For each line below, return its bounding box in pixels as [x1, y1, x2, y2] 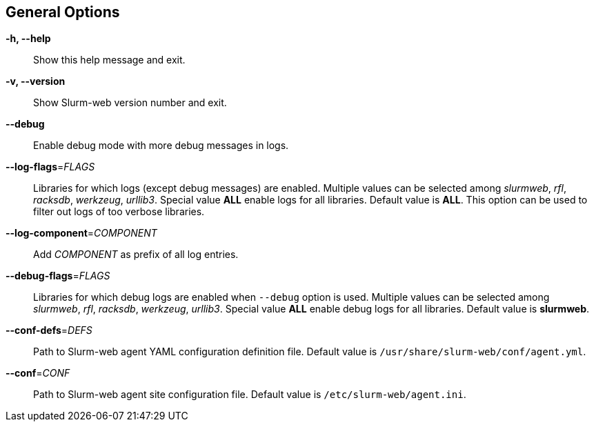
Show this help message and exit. [33, 54, 186, 66]
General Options [6, 3, 120, 21]
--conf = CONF [6, 367, 70, 379]
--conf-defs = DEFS [6, 324, 92, 337]
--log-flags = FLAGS [6, 161, 95, 173]
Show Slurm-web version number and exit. [33, 97, 227, 109]
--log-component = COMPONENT [6, 227, 157, 239]
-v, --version [6, 75, 66, 88]
